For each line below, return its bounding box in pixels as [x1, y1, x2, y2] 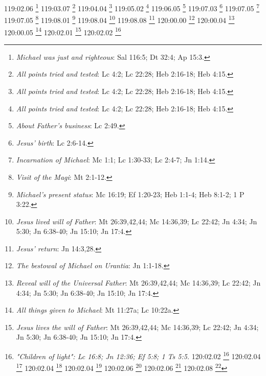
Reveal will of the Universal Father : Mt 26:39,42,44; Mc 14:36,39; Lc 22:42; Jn [16, 277, 261, 288]
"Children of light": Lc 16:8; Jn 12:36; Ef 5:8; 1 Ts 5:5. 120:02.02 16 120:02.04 [16, 349, 261, 361]
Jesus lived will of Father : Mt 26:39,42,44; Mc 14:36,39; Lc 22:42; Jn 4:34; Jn [16, 216, 257, 226]
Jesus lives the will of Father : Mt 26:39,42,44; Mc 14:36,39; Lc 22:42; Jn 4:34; [16, 321, 259, 332]
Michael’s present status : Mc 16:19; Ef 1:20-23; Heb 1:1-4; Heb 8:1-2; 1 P [16, 189, 245, 199]
